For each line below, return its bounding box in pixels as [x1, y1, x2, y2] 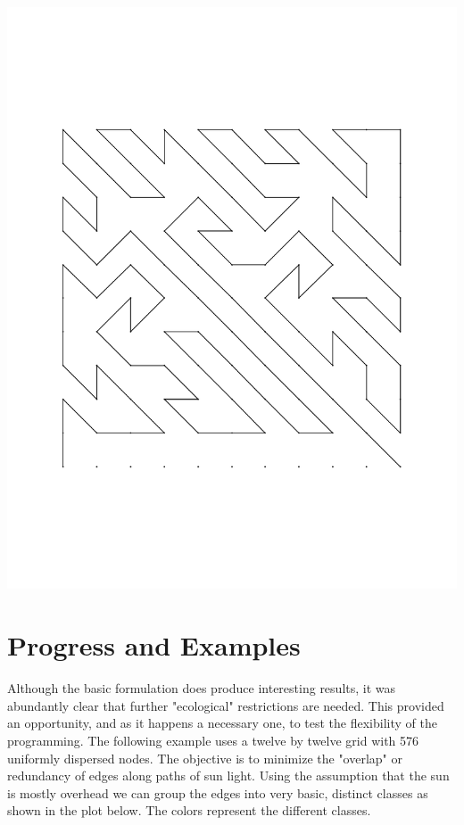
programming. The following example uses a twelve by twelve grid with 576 [7, 730, 419, 749]
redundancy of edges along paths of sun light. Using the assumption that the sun [7, 766, 450, 785]
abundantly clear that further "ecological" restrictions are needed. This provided [7, 696, 444, 714]
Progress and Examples [7, 627, 301, 664]
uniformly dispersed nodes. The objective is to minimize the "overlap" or [7, 748, 402, 767]
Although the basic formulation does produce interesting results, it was [7, 679, 396, 697]
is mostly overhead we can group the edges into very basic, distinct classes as [7, 783, 428, 802]
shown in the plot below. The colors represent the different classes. [7, 801, 371, 820]
